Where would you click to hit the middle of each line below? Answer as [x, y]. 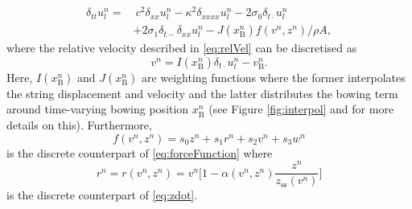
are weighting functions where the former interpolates [273, 77]
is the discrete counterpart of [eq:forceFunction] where [140, 152]
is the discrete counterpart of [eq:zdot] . [102, 195]
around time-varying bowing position [98, 109]
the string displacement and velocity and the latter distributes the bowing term [202, 93]
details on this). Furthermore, [79, 125]
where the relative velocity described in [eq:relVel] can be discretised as [182, 48]
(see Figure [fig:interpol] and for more [301, 109]
